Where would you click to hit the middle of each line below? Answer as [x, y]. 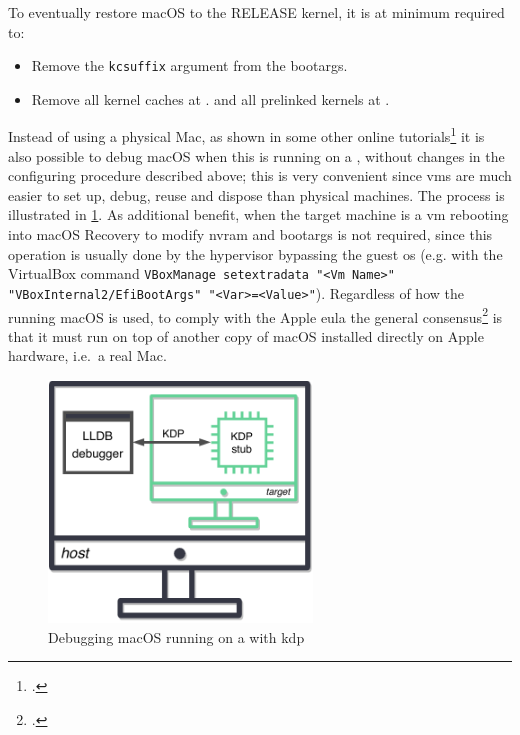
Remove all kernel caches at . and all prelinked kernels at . [210, 98]
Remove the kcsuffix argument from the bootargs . [189, 65]
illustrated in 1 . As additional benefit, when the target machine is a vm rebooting [258, 214]
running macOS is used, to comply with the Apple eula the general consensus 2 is [255, 315]
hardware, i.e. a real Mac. [87, 355]
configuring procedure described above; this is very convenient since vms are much [260, 175]
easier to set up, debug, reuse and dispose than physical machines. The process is [256, 194]
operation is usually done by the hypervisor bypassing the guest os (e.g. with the [255, 253]
